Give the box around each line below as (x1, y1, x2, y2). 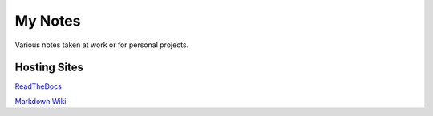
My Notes (14, 12, 81, 30)
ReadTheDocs (14, 82, 62, 91)
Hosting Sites (14, 61, 84, 74)
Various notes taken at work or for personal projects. (14, 40, 189, 50)
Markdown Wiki (14, 96, 67, 106)
